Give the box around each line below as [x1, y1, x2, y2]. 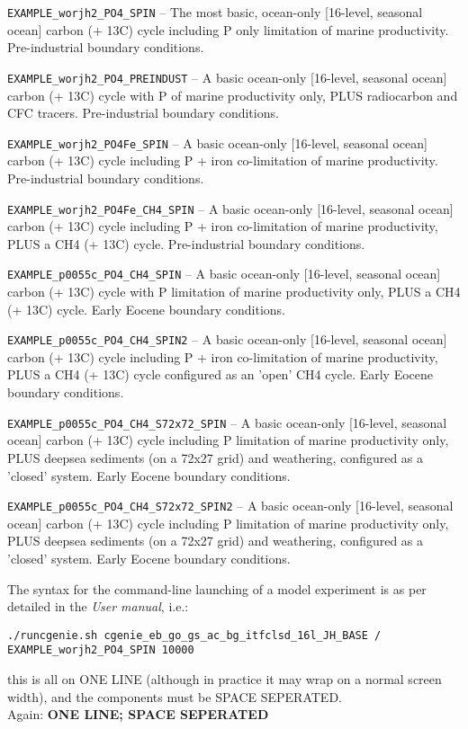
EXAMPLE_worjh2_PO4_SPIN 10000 [7, 644, 194, 657]
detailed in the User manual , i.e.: [7, 597, 189, 616]
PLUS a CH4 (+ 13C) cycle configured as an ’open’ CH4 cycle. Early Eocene [7, 365, 434, 384]
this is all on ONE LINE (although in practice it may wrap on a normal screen [7, 670, 442, 689]
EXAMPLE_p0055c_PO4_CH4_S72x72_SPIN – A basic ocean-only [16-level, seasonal [7, 413, 447, 431]
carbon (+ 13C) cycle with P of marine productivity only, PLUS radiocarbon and [7, 85, 458, 104]
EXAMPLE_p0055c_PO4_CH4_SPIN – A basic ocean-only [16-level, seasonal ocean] [7, 264, 441, 283]
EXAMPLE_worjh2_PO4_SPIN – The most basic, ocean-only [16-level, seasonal [7, 3, 423, 21]
